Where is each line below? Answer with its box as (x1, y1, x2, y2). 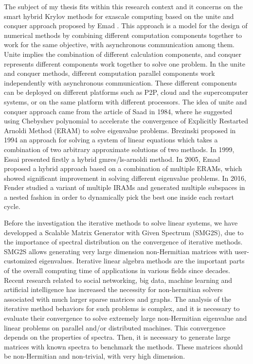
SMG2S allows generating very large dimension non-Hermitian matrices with (4, 246, 233, 256)
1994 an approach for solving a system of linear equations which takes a (4, 135, 218, 145)
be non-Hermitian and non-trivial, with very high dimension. (4, 351, 185, 361)
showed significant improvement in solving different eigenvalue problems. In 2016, (4, 173, 246, 183)
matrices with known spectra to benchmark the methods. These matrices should (4, 341, 243, 351)
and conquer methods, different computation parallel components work (4, 68, 215, 78)
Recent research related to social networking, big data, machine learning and (4, 275, 233, 285)
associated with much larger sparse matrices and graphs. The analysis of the (4, 294, 232, 304)
